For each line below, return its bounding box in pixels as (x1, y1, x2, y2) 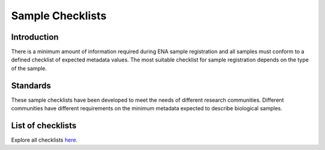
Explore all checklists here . (11, 136, 78, 144)
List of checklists (11, 120, 77, 131)
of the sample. (11, 64, 48, 72)
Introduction (11, 32, 59, 42)
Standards (11, 80, 51, 90)
